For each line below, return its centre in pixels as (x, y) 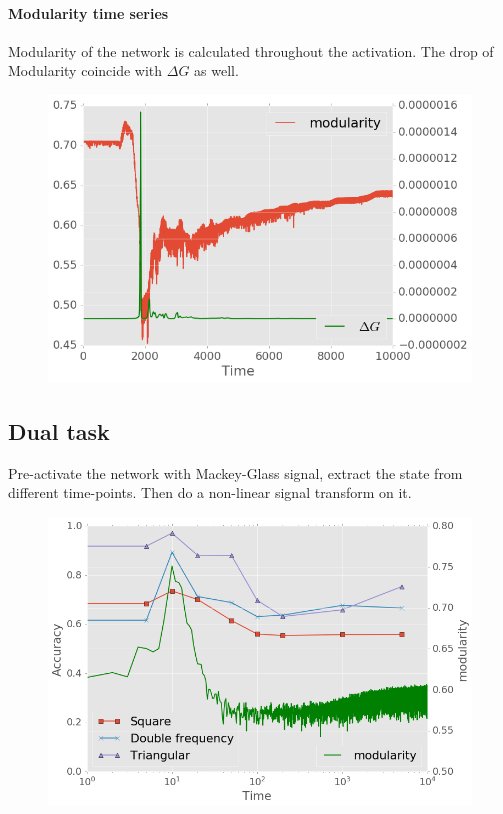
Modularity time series (88, 12)
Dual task (59, 430)
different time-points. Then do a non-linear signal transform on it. (210, 492)
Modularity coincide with (85, 70)
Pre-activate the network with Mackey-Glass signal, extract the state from (235, 472)
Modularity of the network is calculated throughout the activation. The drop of (251, 50)
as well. (216, 70)
